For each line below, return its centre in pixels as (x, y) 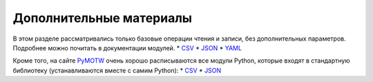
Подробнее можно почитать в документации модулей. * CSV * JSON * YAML (127, 48)
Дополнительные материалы (103, 18)
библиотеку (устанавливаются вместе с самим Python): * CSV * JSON (117, 70)
